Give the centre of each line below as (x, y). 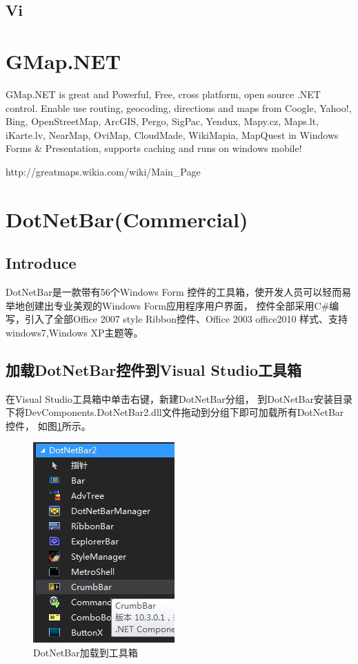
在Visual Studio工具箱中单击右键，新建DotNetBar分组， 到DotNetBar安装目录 (179, 398)
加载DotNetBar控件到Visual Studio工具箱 (154, 369)
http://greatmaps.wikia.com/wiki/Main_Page (103, 171)
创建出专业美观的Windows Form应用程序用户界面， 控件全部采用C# (177, 305)
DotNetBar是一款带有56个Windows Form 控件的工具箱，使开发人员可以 (164, 292)
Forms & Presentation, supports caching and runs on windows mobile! (154, 148)
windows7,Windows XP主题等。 (74, 332)
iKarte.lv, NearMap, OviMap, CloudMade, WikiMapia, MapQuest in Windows (172, 134)
